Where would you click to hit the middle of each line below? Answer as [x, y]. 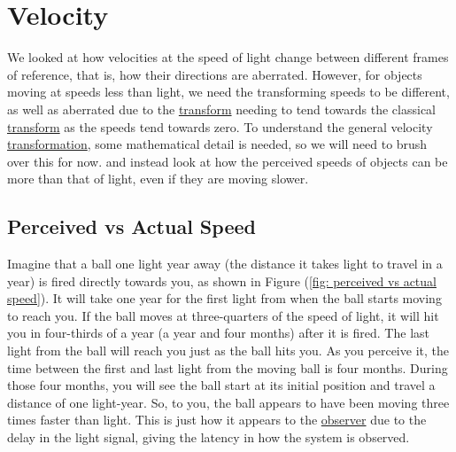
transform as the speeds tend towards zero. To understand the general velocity [220, 126]
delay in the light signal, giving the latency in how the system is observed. [209, 437]
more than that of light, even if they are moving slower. [158, 179]
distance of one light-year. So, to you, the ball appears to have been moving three [228, 402]
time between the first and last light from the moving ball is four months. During [228, 367]
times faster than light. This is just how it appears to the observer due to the [217, 420]
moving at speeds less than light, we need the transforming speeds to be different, [228, 92]
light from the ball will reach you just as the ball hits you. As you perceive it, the [228, 351]
